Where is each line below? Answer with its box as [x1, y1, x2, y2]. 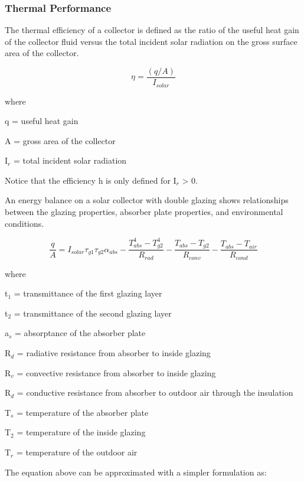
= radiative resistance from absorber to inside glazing [17, 347, 211, 359]
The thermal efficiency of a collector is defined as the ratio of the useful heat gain [5, 24, 299, 36]
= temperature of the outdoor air [16, 446, 138, 458]
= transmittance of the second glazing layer [14, 307, 172, 319]
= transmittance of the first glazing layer [14, 287, 162, 299]
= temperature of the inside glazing [17, 426, 146, 438]
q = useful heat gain [5, 115, 79, 127]
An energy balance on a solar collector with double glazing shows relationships [5, 194, 289, 206]
